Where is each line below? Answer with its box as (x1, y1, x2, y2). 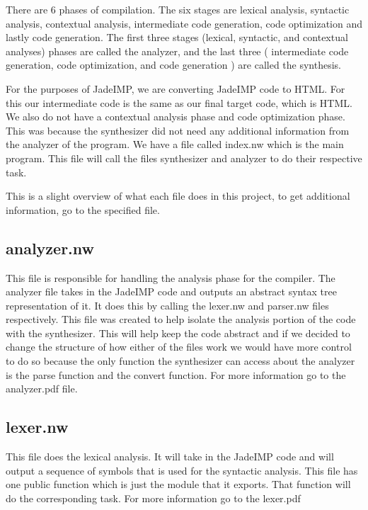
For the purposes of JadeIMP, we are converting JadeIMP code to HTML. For (6, 81, 345, 96)
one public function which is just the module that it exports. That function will (6, 477, 351, 492)
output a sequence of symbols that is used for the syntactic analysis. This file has (6, 463, 358, 477)
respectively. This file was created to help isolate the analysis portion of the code (6, 312, 356, 327)
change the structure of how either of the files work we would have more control (6, 339, 352, 354)
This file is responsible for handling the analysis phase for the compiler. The (6, 270, 335, 285)
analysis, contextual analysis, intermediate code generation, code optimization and (6, 16, 363, 30)
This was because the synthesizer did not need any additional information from (6, 123, 350, 137)
